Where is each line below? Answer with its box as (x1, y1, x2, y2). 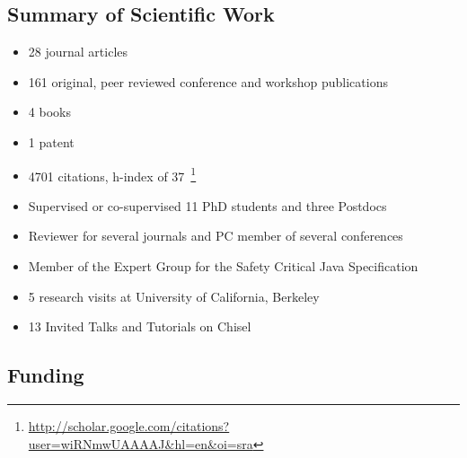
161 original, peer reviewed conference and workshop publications (28, 72, 388, 91)
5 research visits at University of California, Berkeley (28, 286, 320, 305)
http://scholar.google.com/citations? (28, 417, 230, 435)
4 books (28, 102, 71, 121)
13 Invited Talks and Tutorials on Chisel (28, 317, 251, 336)
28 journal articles (28, 42, 128, 61)
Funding (7, 361, 84, 389)
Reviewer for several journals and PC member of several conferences (28, 226, 403, 245)
